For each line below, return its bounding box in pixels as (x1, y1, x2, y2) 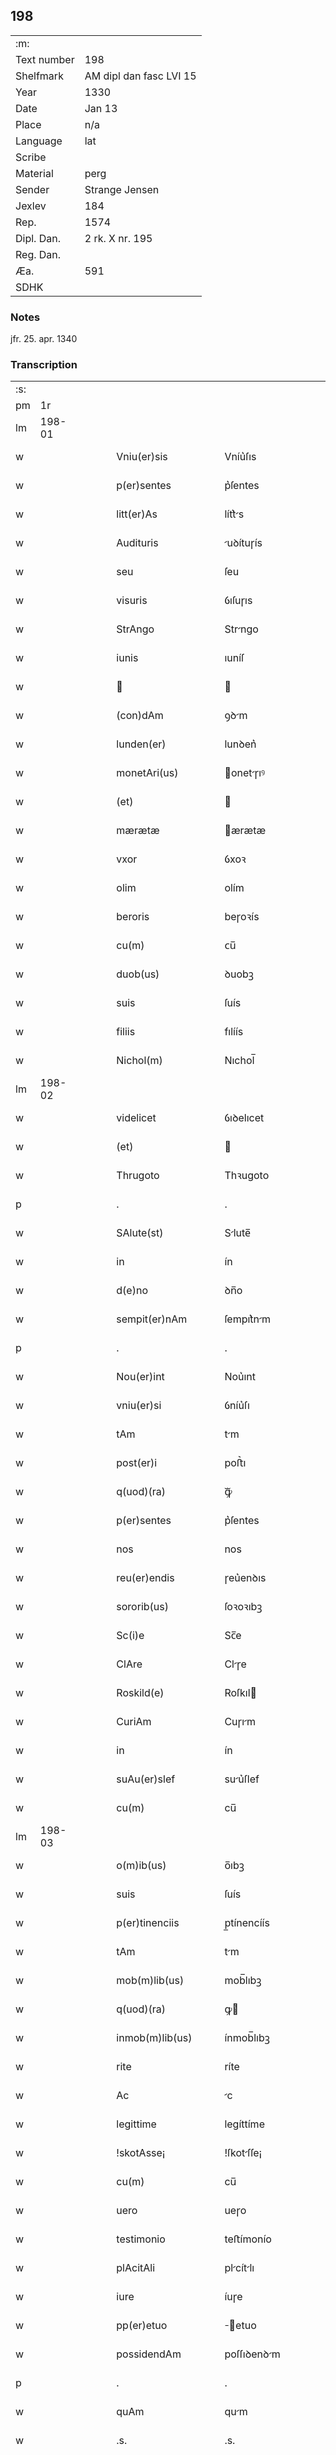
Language (15, 134, 63, 148)
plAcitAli (116, 2261, 156, 2275)
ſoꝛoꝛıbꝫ (224, 1600, 263, 1614)
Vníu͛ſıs (224, 450, 257, 464)
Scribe (15, 150, 47, 164)
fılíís (224, 1025, 244, 1039)
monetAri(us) (116, 766, 179, 780)
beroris (116, 910, 150, 924)
